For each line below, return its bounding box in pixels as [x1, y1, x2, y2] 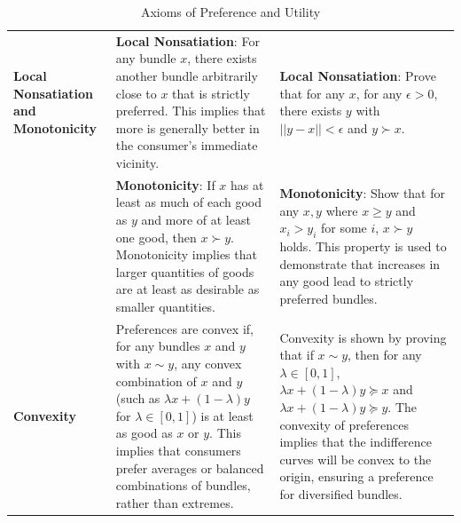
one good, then [115, 227, 197, 246]
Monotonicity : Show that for [279, 184, 446, 202]
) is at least [191, 406, 254, 424]
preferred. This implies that [115, 101, 266, 120]
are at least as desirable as [115, 280, 260, 298]
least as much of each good [115, 193, 262, 211]
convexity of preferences [279, 415, 409, 433]
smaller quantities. [115, 297, 216, 315]
